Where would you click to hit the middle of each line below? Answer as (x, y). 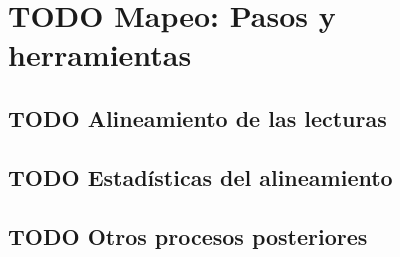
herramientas (100, 54)
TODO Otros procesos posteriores (188, 235)
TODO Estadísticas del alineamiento (200, 176)
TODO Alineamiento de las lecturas (197, 117)
